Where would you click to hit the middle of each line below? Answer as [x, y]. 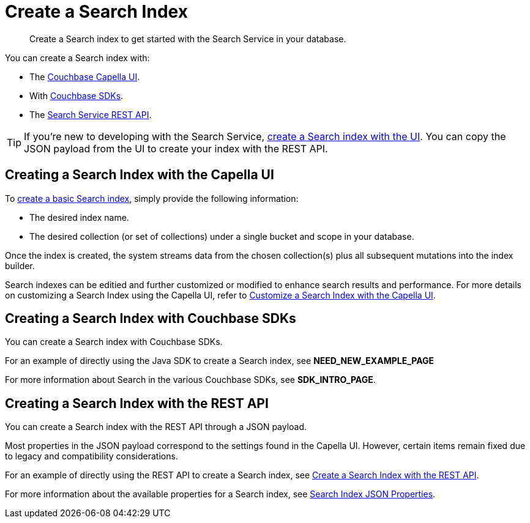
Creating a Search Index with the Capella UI [140, 175]
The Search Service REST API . [91, 114]
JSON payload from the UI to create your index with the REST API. [176, 148]
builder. [20, 265]
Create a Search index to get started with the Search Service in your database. [188, 39]
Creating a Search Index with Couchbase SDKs [151, 319]
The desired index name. [79, 217]
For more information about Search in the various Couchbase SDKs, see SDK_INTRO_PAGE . [190, 380]
